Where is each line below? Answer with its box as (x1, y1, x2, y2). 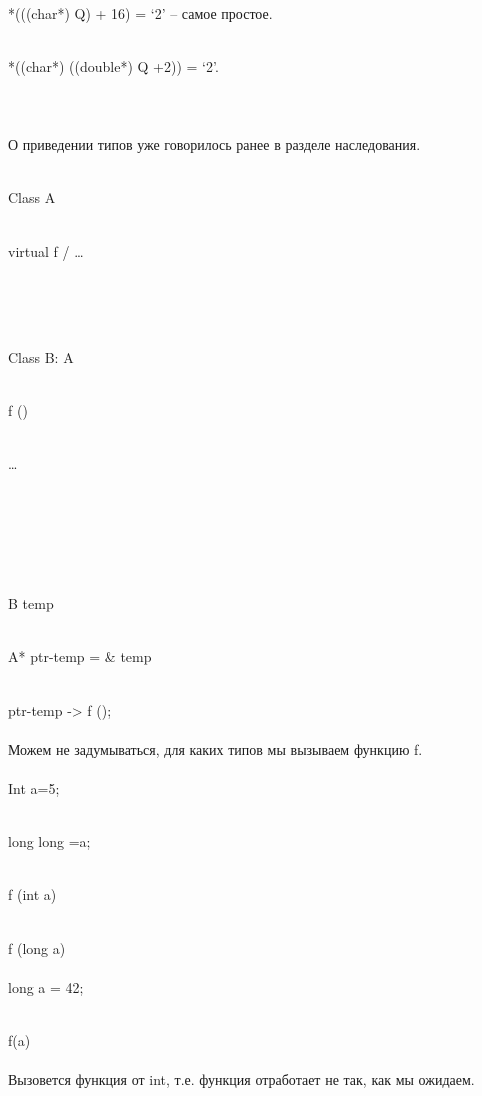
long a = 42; (8, 976, 84, 997)
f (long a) (8, 937, 66, 958)
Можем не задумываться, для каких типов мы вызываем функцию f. (8, 738, 423, 759)
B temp (8, 593, 54, 614)
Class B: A (8, 346, 74, 367)
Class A (8, 187, 56, 208)
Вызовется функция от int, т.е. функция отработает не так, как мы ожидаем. (8, 1069, 475, 1090)
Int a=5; (8, 778, 60, 798)
